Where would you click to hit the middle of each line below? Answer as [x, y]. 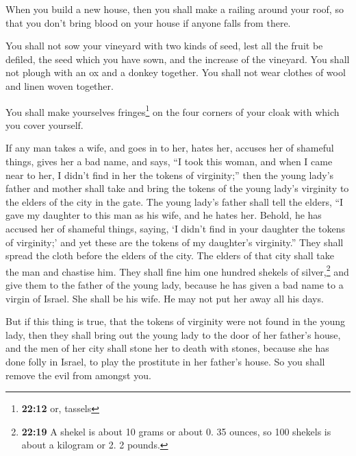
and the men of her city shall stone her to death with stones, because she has [167, 348]
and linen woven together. [60, 85]
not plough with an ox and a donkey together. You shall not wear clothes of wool [176, 72]
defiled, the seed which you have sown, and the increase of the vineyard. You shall [178, 59]
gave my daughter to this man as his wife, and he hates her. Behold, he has [164, 215]
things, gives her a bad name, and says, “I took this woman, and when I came [169, 161]
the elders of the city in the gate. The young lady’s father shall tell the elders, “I [175, 201]
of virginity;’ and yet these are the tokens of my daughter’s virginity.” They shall [175, 242]
